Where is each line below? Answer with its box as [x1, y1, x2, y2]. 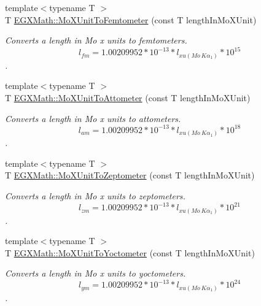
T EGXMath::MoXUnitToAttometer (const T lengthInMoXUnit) [5, 91, 251, 104]
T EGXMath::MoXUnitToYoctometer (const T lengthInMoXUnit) [5, 246, 255, 259]
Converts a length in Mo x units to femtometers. [5, 34, 187, 47]
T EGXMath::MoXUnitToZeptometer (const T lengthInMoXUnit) [5, 169, 255, 182]
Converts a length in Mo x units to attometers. [5, 112, 181, 124]
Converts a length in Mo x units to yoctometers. [5, 267, 186, 280]
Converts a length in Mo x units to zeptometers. [5, 189, 185, 202]
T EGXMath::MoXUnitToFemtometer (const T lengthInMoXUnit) [5, 13, 257, 26]
